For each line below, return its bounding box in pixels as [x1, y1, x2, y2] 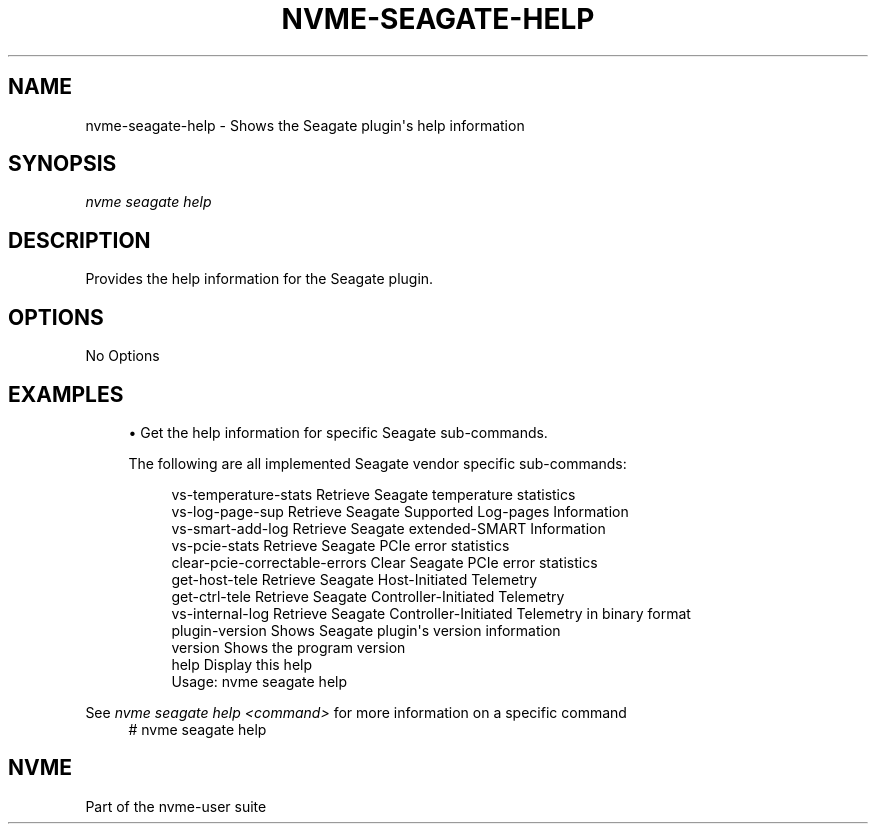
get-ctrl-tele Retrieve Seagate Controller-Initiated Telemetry [171, 587, 565, 605]
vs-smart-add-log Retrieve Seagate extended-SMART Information [171, 519, 606, 537]
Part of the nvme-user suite [85, 797, 267, 815]
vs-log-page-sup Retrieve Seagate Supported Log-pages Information [171, 502, 629, 520]
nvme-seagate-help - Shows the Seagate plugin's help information [85, 116, 525, 134]
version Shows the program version [171, 638, 406, 656]
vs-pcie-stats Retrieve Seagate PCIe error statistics [171, 536, 510, 554]
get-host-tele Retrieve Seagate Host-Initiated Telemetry [171, 570, 538, 588]
